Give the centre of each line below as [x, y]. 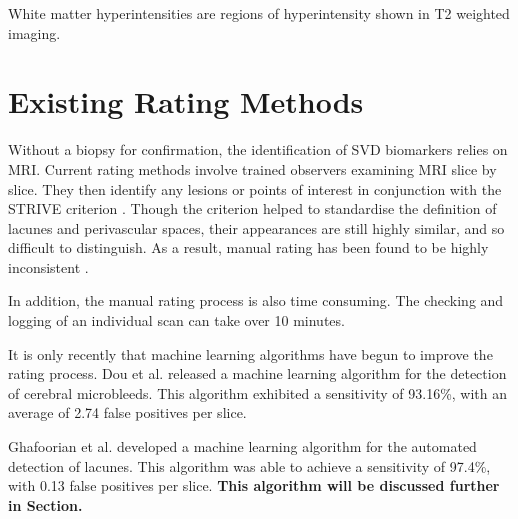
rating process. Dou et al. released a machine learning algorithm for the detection [257, 373]
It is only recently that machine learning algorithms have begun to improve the [250, 353]
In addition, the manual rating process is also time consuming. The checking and [256, 300]
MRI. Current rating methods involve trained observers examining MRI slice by [252, 168]
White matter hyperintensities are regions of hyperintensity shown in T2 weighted [259, 13]
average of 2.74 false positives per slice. [127, 412]
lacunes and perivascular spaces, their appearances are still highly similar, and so [256, 227]
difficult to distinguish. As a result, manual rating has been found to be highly [248, 247]
